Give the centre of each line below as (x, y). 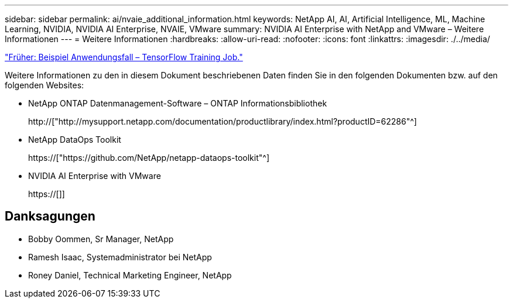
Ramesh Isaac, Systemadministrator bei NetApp (120, 257)
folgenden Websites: (45, 85)
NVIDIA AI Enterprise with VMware (95, 176)
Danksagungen (50, 216)
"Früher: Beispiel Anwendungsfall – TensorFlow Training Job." (124, 57)
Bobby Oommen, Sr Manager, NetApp (101, 239)
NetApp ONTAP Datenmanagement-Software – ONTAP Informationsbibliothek (178, 103)
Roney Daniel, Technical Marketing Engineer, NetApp (130, 275)
